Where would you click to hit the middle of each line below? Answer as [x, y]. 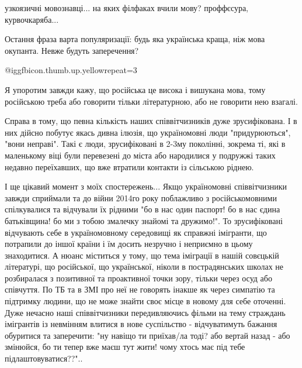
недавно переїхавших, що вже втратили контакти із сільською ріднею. [129, 166]
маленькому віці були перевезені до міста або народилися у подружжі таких [140, 155]
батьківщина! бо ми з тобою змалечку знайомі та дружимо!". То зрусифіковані [144, 220]
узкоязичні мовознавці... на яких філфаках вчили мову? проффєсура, [127, 8]
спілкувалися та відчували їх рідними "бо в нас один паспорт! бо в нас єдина [143, 209]
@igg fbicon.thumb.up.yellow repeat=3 [71, 70]
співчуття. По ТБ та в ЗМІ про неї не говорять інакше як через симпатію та [140, 289]
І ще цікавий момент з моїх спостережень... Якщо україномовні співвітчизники [146, 186]
